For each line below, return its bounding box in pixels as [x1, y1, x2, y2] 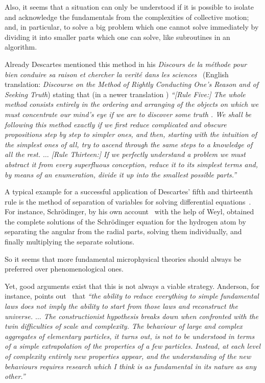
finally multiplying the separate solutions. [5, 236, 135, 247]
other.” [5, 371, 26, 381]
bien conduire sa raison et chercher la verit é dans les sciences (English [5, 69, 229, 79]
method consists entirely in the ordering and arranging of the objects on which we [5, 99, 259, 109]
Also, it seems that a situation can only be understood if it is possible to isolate [5, 2, 254, 12]
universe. [5, 310, 33, 321]
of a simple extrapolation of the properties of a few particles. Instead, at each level [5, 341, 261, 351]
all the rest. [5, 149, 40, 160]
